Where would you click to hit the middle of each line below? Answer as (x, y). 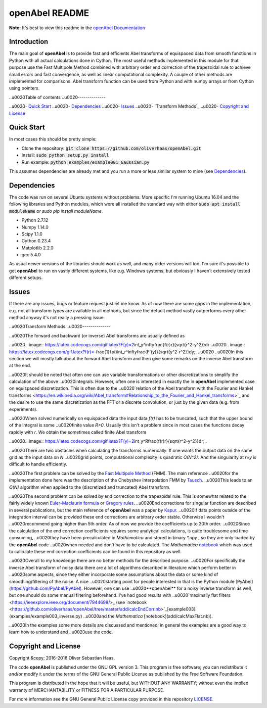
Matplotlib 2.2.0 (38, 248)
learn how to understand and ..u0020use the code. (61, 632)
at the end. (20, 366)
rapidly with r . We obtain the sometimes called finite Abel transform (78, 432)
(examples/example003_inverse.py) (46, 616)
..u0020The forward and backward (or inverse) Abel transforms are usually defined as (97, 335)
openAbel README (49, 13)
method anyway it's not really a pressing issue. (57, 317)
